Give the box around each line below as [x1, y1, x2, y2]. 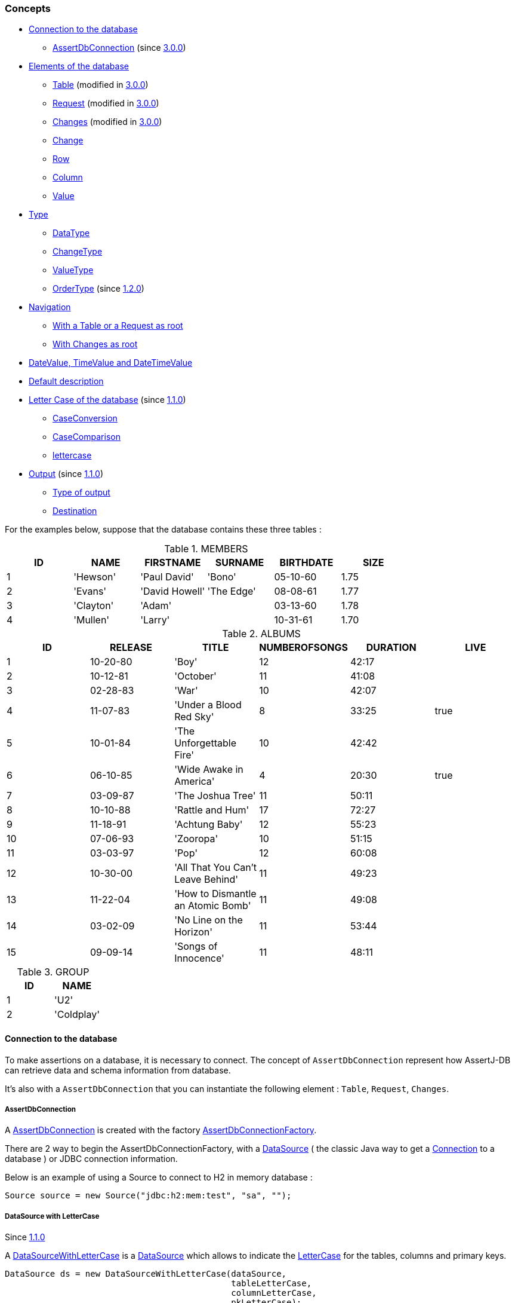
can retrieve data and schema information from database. [5, 1065, 231, 1075]
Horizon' [174, 926, 213, 938]
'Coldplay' [54, 1008, 100, 1021]
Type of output [53, 487, 110, 498]
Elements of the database [29, 61, 129, 72]
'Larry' [140, 614, 170, 626]
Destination [53, 506, 97, 516]
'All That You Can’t [174, 861, 257, 874]
